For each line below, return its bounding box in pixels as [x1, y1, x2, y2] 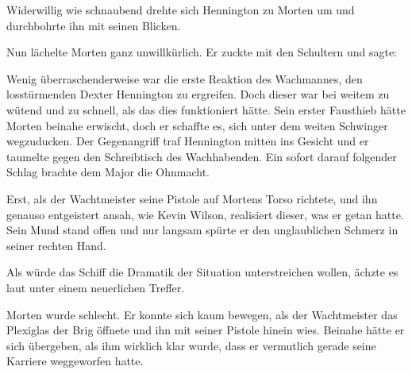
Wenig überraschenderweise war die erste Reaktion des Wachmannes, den [6, 70, 363, 87]
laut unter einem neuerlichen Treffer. [6, 279, 185, 295]
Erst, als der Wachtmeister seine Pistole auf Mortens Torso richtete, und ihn [6, 190, 378, 206]
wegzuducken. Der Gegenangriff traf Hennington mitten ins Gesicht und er [6, 133, 369, 149]
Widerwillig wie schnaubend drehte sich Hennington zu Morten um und [6, 2, 355, 17]
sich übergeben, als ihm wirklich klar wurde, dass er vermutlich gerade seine [6, 337, 376, 353]
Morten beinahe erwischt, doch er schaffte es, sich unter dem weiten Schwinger [6, 117, 388, 133]
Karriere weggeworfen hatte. [6, 353, 144, 369]
